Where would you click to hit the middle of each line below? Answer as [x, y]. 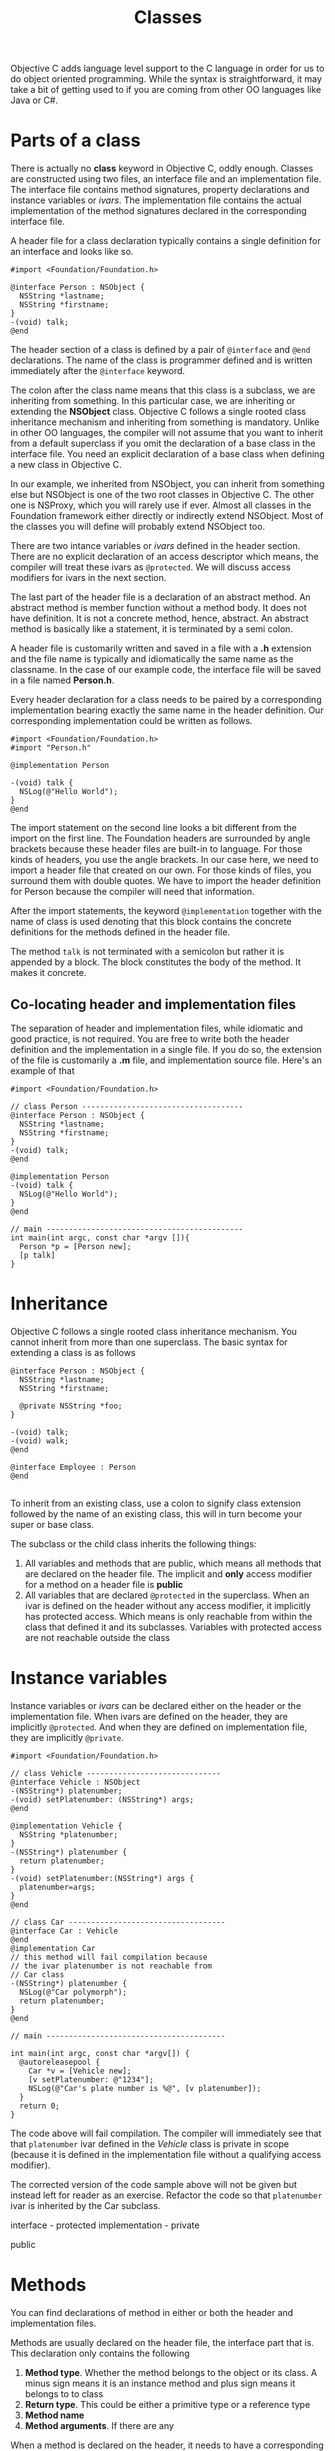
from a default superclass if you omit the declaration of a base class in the [163, 443]
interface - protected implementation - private [105, 2225]
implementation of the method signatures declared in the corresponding [158, 211]
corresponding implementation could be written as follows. [131, 721]
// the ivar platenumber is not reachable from [111, 1966]
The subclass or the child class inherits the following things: [133, 1543]
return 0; [39, 2106]
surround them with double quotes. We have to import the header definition [166, 881]
